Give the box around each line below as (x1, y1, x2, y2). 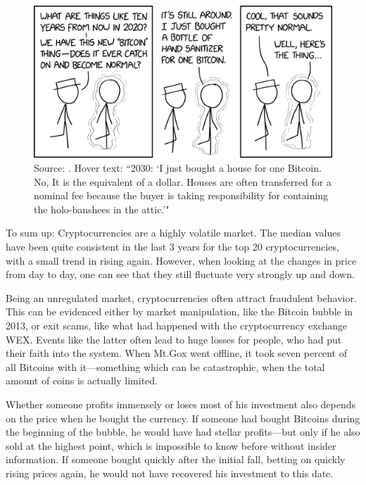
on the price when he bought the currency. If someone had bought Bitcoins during (6, 410, 360, 425)
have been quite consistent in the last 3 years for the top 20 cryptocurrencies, (6, 239, 339, 253)
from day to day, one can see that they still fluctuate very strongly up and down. (6, 267, 355, 282)
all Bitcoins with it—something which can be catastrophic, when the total (6, 359, 325, 374)
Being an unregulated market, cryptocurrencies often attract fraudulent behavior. (6, 290, 357, 305)
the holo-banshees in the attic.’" (34, 201, 170, 216)
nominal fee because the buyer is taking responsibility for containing (34, 188, 329, 203)
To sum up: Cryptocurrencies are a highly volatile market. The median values (6, 225, 341, 240)
